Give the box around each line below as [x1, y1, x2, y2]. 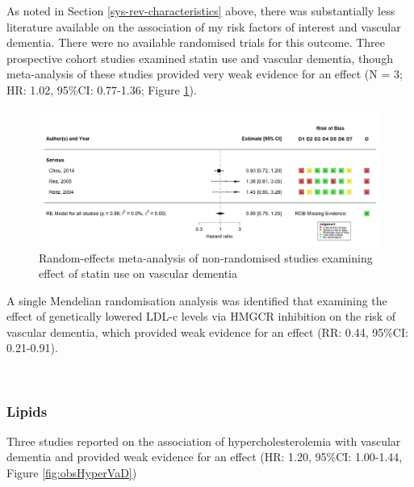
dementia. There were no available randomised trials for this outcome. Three [6, 34, 386, 51]
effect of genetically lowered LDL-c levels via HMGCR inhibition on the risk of [6, 308, 396, 325]
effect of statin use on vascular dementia [39, 265, 238, 282]
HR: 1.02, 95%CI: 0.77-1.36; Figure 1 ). [6, 81, 197, 98]
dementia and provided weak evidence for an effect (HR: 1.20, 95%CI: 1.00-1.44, [6, 448, 403, 465]
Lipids [6, 401, 48, 421]
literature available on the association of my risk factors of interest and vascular [6, 18, 401, 35]
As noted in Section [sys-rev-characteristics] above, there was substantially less [6, 2, 395, 19]
